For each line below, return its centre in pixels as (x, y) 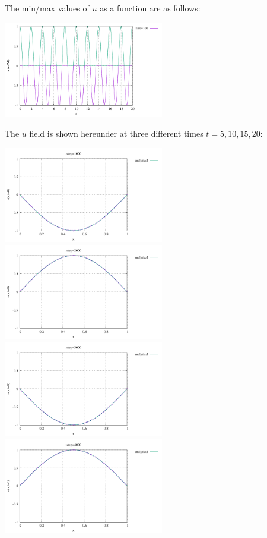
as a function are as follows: (150, 8)
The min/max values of (47, 8)
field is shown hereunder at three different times (116, 133)
